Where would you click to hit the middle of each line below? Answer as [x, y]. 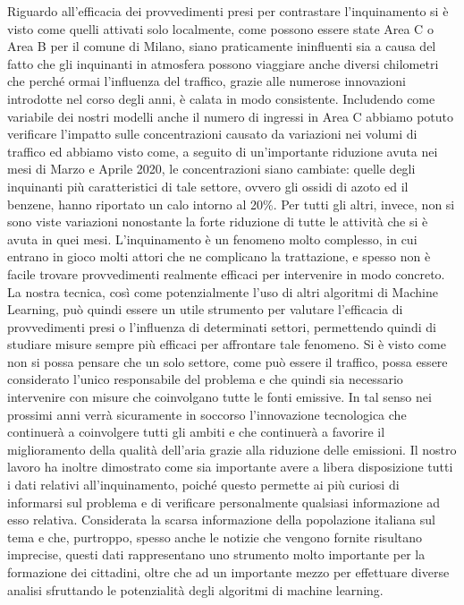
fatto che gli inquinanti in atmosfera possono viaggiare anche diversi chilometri [223, 63]
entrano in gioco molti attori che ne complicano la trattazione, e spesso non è [219, 256]
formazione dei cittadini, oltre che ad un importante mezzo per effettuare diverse [228, 572]
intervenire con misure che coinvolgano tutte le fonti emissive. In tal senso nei [219, 397]
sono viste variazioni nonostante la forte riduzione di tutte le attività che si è [218, 222]
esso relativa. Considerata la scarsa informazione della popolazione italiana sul [221, 520]
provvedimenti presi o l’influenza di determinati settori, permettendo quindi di [222, 326]
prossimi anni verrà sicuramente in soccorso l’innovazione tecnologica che [207, 414]
